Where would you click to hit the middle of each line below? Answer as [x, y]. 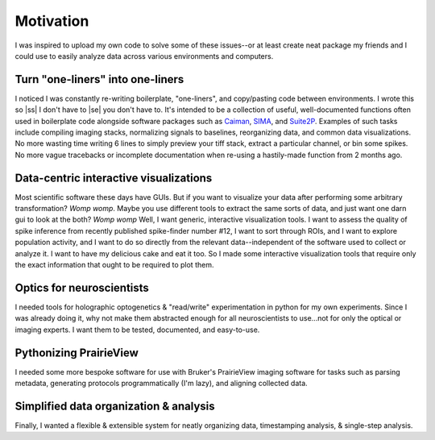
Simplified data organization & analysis [115, 406]
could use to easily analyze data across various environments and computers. [144, 56]
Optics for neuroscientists [82, 287]
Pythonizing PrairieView [77, 353]
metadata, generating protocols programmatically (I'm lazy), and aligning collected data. [161, 384]
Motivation [52, 21]
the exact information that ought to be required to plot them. [114, 265]
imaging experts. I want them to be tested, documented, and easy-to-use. [137, 330]
